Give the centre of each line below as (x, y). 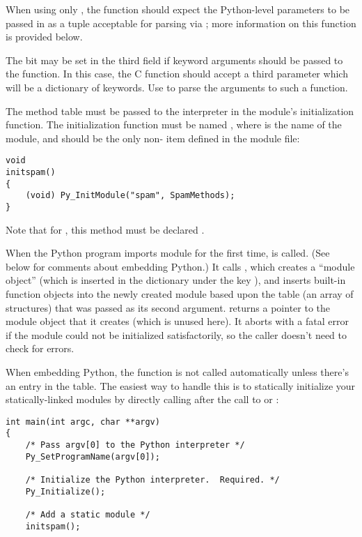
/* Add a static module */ (88, 515)
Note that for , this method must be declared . (105, 229)
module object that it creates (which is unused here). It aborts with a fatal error (177, 321)
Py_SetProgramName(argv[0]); (93, 456)
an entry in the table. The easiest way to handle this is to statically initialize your (181, 385)
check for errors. (40, 348)
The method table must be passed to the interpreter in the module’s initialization (180, 111)
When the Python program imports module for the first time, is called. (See (168, 253)
